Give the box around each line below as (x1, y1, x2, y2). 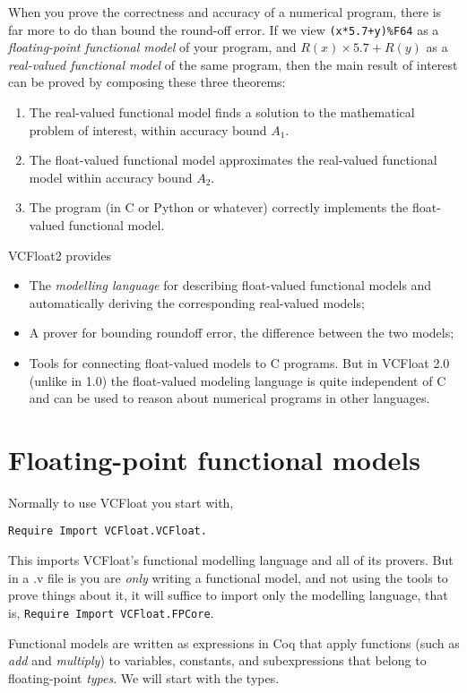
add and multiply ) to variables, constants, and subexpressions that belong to (8, 651, 427, 670)
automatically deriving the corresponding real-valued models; (29, 293, 365, 312)
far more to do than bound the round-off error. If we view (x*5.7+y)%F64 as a (8, 20, 439, 38)
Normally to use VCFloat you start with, (8, 492, 234, 511)
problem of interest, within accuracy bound (29, 120, 267, 139)
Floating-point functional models (8, 441, 420, 477)
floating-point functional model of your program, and (8, 38, 297, 56)
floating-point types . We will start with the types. (8, 668, 280, 687)
